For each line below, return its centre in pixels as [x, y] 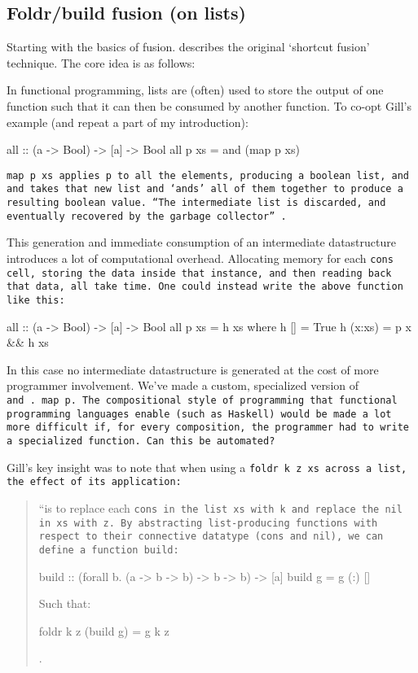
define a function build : [109, 550]
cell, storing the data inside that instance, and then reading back [199, 273]
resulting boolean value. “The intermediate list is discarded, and [196, 203]
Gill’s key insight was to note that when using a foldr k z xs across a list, [207, 467]
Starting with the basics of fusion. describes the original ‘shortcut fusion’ [188, 47]
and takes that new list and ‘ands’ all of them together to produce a [205, 189]
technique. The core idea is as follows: [101, 62]
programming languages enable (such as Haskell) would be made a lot [199, 414]
